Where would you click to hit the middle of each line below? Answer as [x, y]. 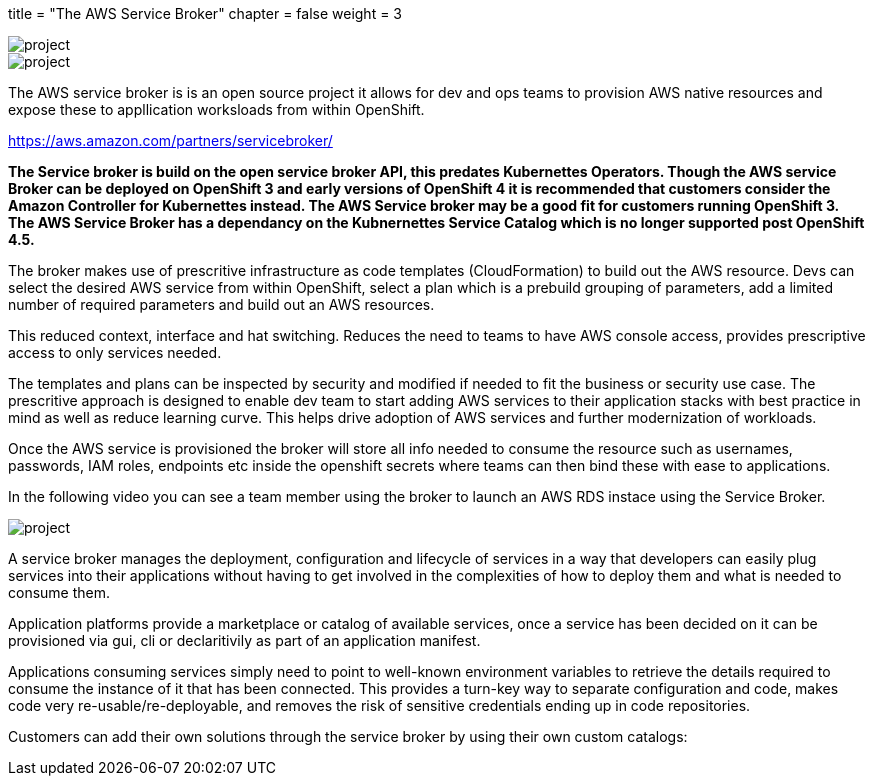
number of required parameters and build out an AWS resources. [221, 304]
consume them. [59, 592]
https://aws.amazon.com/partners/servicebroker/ [170, 140]
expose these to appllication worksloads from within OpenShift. [216, 109]
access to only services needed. [115, 352]
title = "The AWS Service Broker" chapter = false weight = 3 [205, 13]
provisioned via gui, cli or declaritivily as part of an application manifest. [244, 640]
